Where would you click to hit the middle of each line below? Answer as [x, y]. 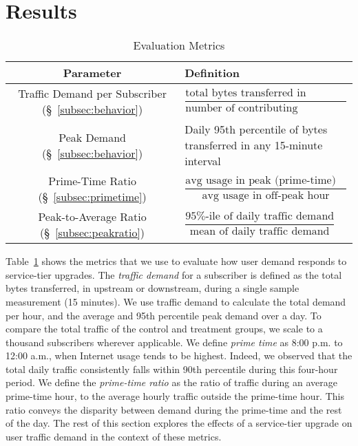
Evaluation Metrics [179, 45]
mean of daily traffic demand [260, 232]
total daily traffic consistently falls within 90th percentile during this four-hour [172, 369]
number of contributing [242, 108]
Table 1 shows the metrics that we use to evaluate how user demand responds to [176, 261]
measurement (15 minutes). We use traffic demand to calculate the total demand [176, 301]
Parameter [92, 73]
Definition [212, 73]
